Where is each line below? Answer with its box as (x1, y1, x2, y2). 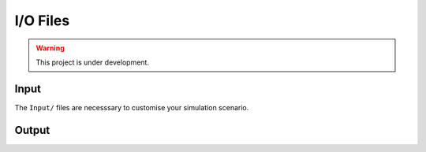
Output (14, 123, 50, 137)
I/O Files (14, 12, 70, 29)
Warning (35, 43, 65, 53)
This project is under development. (35, 57, 150, 67)
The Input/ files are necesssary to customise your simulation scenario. (14, 102, 249, 112)
